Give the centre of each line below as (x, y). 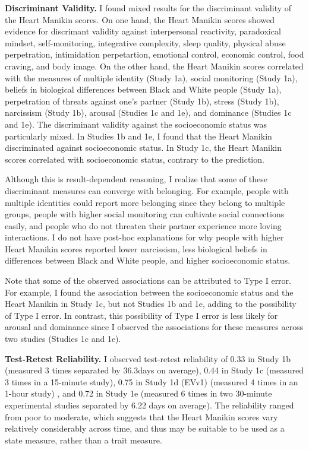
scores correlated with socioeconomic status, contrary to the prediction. (135, 159)
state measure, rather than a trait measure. (83, 440)
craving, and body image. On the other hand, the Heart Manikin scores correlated (154, 66)
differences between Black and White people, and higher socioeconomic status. (148, 260)
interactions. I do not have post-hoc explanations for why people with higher (144, 237)
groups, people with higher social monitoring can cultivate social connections (145, 214)
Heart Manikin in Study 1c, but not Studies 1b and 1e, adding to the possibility (151, 304)
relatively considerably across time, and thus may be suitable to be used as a (145, 428)
